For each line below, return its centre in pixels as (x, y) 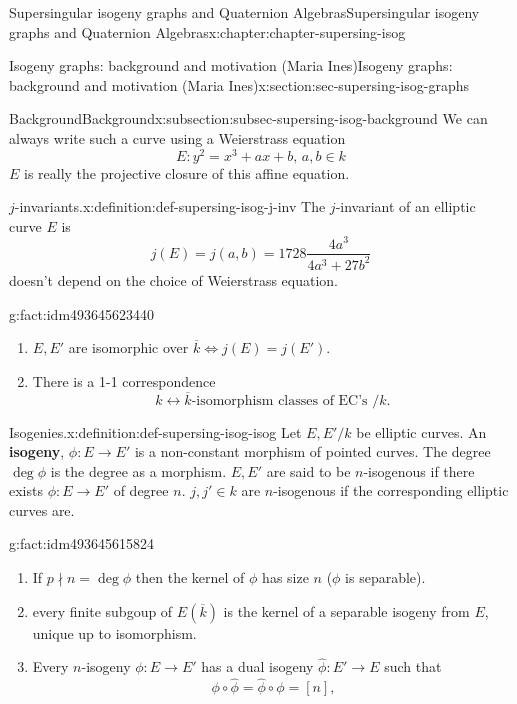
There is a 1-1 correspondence (124, 380)
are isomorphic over (128, 347)
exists (26, 490)
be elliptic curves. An (421, 431)
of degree (141, 490)
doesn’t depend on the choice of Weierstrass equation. (173, 279)
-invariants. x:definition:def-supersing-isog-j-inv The (170, 206)
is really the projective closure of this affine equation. (187, 172)
